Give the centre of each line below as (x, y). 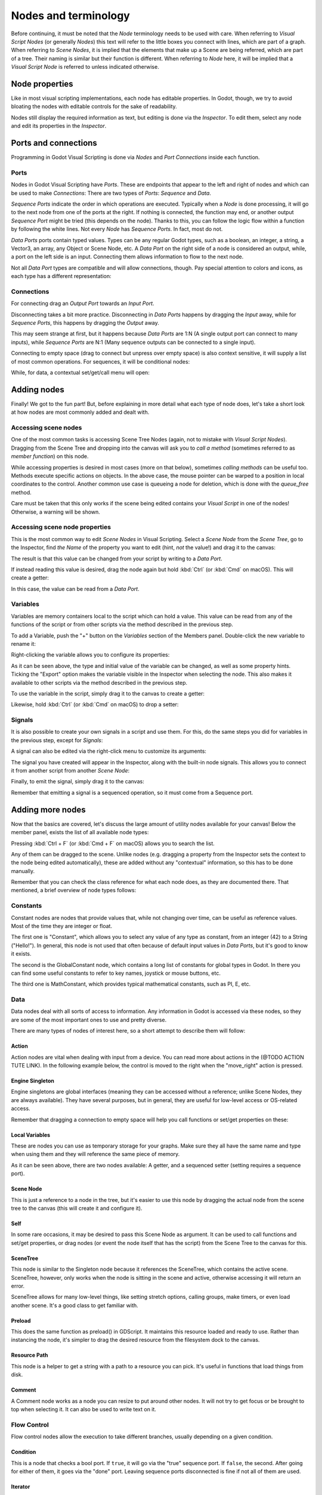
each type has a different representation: (61, 276)
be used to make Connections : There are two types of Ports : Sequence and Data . (111, 193)
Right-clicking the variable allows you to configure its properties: (90, 655)
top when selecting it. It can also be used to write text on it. (83, 1409)
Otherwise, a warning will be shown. (56, 512)
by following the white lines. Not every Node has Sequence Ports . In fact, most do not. (117, 229)
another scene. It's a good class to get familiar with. (75, 1305)
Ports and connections (54, 143)
